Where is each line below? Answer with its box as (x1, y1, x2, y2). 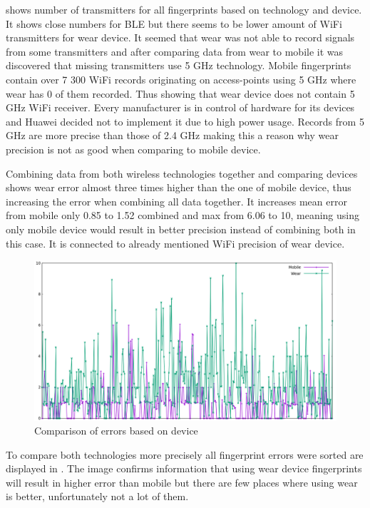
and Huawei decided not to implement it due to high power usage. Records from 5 (6, 113, 364, 128)
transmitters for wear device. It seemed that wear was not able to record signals (6, 30, 355, 45)
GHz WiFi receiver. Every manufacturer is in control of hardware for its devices (6, 100, 355, 115)
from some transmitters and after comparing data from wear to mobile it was (6, 44, 344, 59)
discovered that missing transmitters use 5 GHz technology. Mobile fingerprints (6, 58, 351, 73)
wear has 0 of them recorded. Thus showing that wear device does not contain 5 (6, 86, 355, 101)
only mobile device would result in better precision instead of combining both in (6, 221, 356, 236)
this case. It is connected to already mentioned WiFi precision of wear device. (6, 235, 345, 250)
